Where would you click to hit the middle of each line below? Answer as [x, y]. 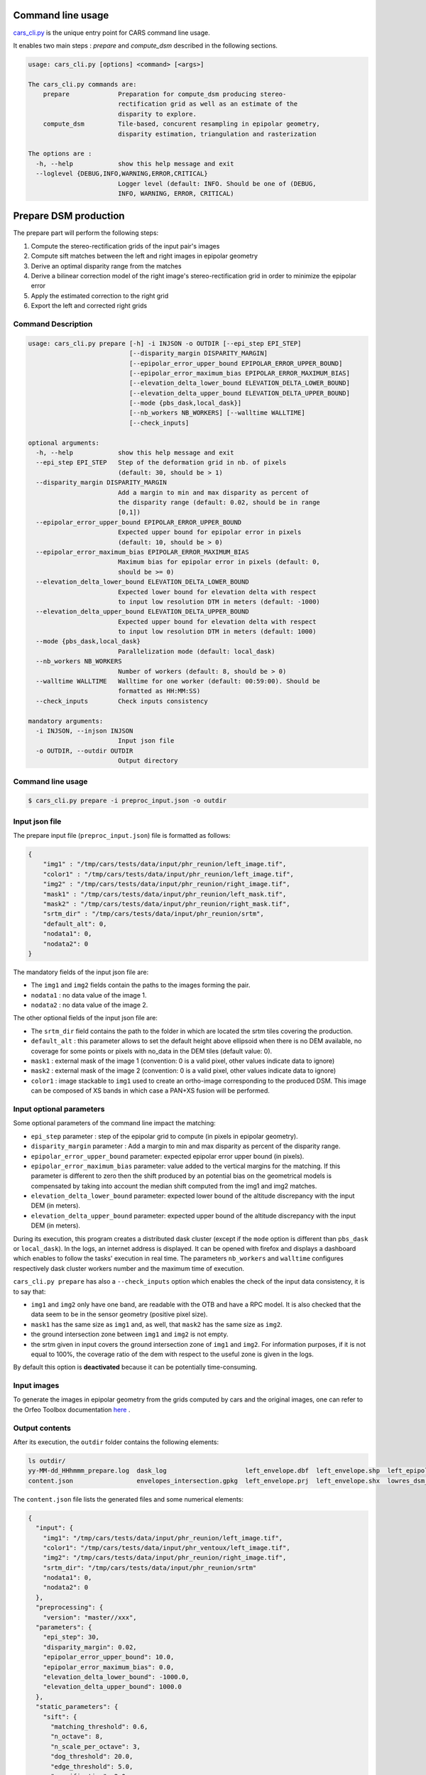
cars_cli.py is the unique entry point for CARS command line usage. [111, 33]
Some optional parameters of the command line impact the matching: [114, 1123]
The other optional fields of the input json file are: [85, 1018]
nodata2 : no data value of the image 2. [89, 1005]
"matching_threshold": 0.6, [99, 1726]
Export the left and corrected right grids [89, 306]
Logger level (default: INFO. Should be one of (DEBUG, [217, 184]
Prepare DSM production [69, 216]
